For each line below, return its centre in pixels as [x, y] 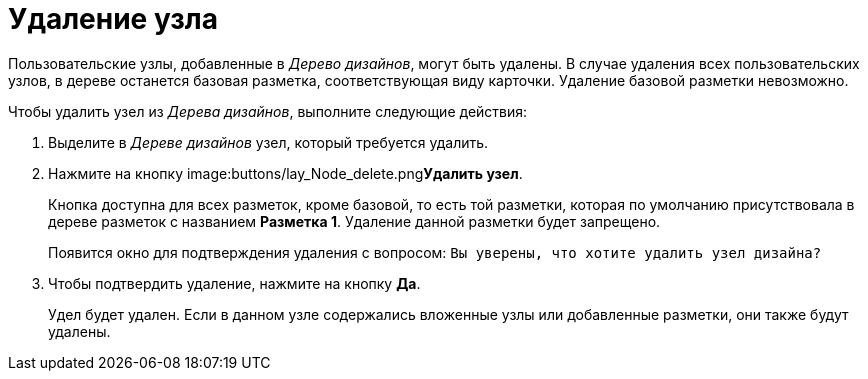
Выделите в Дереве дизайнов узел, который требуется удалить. [268, 142]
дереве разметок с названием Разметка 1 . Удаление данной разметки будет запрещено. [354, 221]
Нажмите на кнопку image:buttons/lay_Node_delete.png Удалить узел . [285, 173]
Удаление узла [113, 19]
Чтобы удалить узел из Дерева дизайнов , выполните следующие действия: [268, 111]
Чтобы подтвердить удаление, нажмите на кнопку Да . [234, 283]
